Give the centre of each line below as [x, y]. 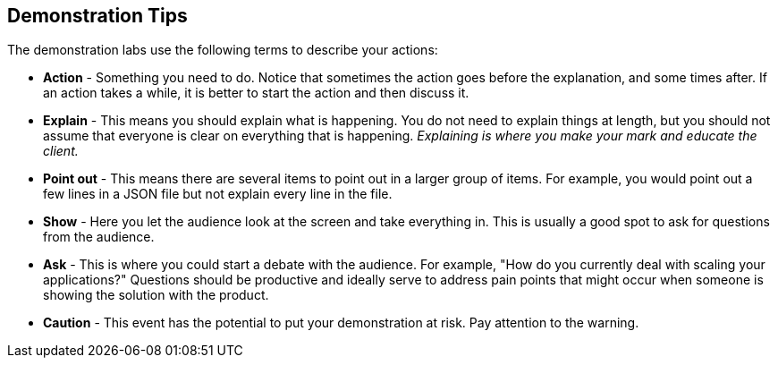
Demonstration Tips [97, 16]
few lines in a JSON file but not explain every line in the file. [218, 194]
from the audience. [99, 237]
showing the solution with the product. [156, 295]
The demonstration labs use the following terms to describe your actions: [223, 50]
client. [61, 151]
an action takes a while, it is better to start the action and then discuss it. [256, 93]
